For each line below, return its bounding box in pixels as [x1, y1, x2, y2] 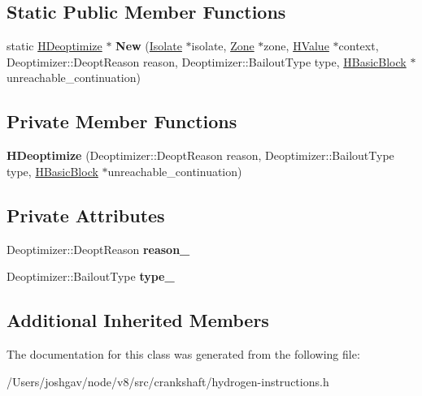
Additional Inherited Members [7, 308, 269, 333]
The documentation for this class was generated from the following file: [7, 345, 360, 362]
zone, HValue [263, 37, 329, 54]
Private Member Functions [7, 109, 237, 134]
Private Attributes [7, 202, 165, 227]
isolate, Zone [191, 37, 255, 54]
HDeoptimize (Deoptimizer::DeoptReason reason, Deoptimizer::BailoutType [7, 147, 394, 164]
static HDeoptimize [7, 37, 102, 54]
